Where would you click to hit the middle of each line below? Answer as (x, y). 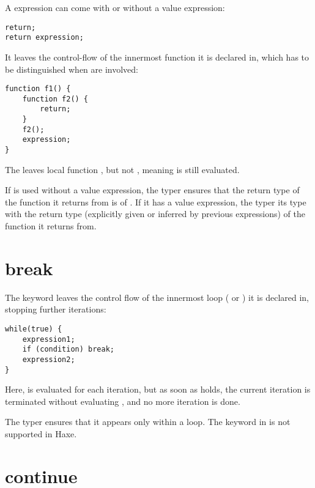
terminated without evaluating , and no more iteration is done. (123, 401)
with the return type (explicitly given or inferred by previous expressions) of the (155, 214)
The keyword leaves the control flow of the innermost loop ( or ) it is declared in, (157, 297)
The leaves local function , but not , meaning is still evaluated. (122, 169)
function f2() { (55, 99)
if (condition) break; (68, 349)
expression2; (49, 359)
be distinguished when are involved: (72, 69)
